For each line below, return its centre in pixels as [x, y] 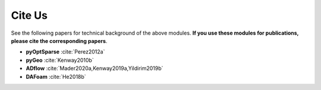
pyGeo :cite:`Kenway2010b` [60, 60]
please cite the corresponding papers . [59, 41]
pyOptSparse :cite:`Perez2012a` [65, 52]
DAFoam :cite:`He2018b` [56, 76]
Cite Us [29, 15]
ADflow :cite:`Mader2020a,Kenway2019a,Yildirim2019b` [95, 68]
